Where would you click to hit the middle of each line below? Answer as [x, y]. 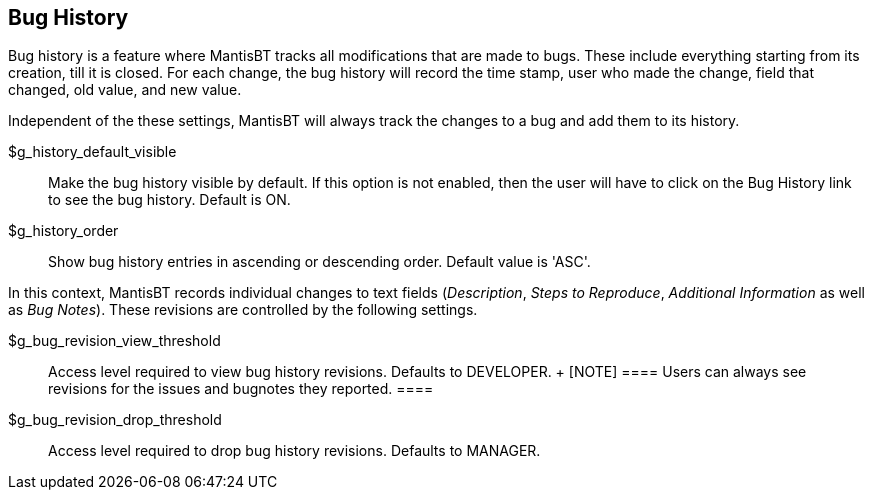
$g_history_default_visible [92, 152]
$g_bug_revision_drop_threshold [115, 420]
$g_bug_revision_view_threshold [114, 341]
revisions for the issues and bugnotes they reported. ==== [241, 389]
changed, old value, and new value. [125, 90]
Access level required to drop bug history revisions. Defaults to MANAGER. [294, 451]
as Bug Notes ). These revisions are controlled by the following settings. [243, 310]
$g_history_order [63, 231]
